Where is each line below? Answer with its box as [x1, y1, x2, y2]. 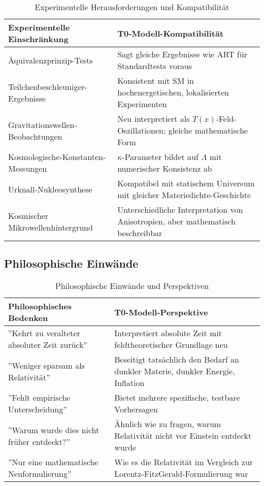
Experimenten [117, 98, 167, 110]
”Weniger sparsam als [8, 359, 85, 371]
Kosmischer [8, 209, 49, 221]
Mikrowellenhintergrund [8, 221, 93, 233]
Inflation [114, 377, 145, 389]
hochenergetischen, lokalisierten [117, 86, 229, 98]
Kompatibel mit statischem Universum [117, 177, 255, 189]
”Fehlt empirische [8, 392, 71, 404]
